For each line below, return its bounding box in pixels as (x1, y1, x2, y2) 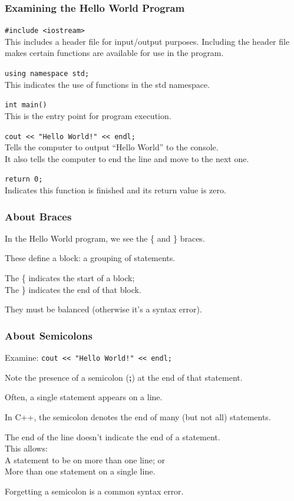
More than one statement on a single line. (5, 465, 156, 477)
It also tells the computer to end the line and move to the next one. (5, 152, 249, 164)
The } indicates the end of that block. (5, 283, 141, 295)
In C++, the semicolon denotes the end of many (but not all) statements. (5, 410, 271, 423)
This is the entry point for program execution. (5, 109, 171, 121)
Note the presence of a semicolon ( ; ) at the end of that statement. (5, 371, 243, 383)
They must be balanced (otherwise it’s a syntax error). (5, 303, 202, 315)
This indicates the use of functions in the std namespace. (5, 78, 210, 90)
